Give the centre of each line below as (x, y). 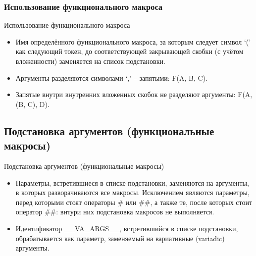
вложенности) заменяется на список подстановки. (90, 61)
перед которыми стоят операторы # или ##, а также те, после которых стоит (134, 202)
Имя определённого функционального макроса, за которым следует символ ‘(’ (133, 41)
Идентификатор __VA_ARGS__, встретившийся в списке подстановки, (127, 228)
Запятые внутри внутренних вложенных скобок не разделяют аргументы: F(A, (134, 94)
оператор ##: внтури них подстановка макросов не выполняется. (115, 212)
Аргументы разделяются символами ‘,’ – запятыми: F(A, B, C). (111, 77)
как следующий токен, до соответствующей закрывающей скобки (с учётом (129, 51)
